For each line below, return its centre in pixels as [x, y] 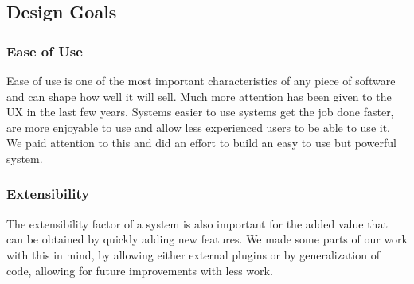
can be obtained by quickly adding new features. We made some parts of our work [207, 239]
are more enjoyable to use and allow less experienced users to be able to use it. [198, 127]
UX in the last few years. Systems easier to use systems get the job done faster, [200, 112]
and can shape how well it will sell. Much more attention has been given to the [199, 96]
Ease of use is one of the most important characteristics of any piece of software [201, 80]
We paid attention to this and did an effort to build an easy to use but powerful [201, 143]
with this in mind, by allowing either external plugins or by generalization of [193, 254]
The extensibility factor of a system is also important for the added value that [197, 223]
